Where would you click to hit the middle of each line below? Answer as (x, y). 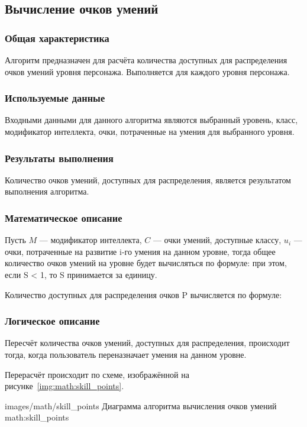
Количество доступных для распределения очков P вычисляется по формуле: (143, 294)
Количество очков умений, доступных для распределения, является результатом (148, 179)
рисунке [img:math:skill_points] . (64, 386)
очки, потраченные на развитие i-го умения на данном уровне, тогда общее (140, 251)
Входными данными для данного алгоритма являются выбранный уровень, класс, (151, 120)
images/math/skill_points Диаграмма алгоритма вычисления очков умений (141, 405)
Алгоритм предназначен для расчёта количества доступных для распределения (146, 60)
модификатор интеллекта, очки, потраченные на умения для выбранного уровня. (150, 131)
